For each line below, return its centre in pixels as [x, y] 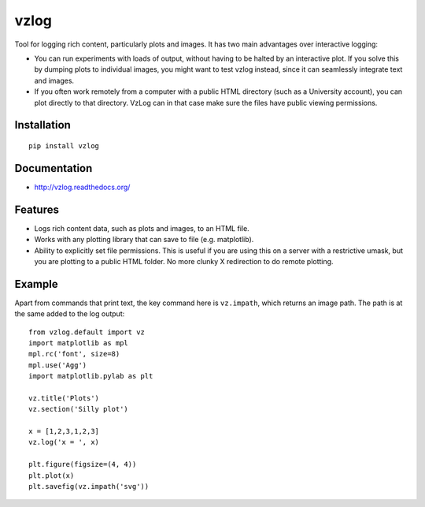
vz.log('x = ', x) [64, 442]
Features [37, 209]
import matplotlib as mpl [79, 343]
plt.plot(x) [52, 475]
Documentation [54, 168]
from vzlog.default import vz [87, 332]
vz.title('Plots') [64, 398]
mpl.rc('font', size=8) [74, 354]
